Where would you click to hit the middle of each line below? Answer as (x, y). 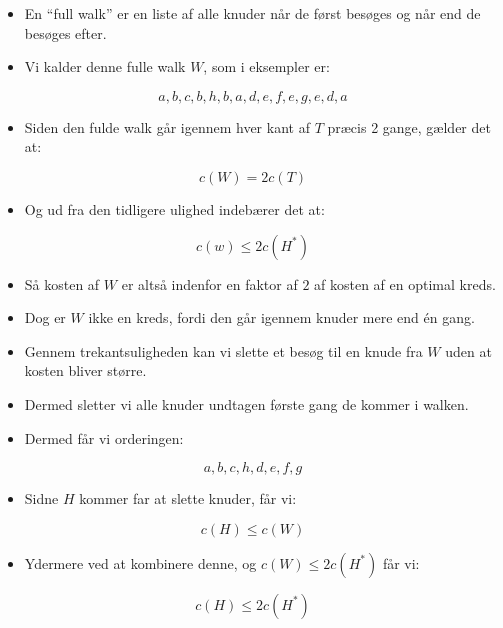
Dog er (45, 317)
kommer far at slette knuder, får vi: (188, 498)
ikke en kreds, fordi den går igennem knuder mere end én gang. (281, 317)
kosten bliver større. (85, 370)
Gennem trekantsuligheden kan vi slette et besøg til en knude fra (223, 350)
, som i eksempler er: (266, 66)
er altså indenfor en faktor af (209, 283)
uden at (468, 350)
